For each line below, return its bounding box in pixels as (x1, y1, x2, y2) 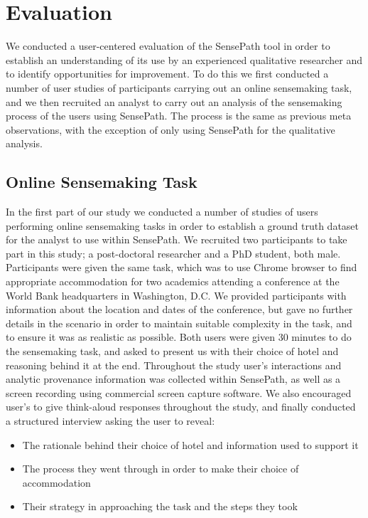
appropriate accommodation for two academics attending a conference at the (6, 274, 340, 289)
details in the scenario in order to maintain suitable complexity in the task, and (6, 315, 352, 330)
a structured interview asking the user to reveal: (6, 413, 215, 428)
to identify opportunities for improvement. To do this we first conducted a (6, 66, 329, 81)
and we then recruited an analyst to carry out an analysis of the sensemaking (6, 94, 342, 109)
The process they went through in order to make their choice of (22, 461, 299, 476)
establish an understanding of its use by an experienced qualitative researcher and (6, 52, 362, 67)
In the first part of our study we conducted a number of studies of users (6, 204, 318, 219)
